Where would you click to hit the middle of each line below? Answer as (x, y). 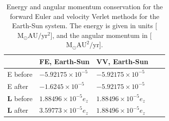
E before (20, 74)
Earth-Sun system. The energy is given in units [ (84, 26)
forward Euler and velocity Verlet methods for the (84, 16)
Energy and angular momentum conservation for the (85, 6)
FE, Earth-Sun (64, 61)
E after (18, 86)
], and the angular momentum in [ (101, 35)
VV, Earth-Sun (122, 61)
